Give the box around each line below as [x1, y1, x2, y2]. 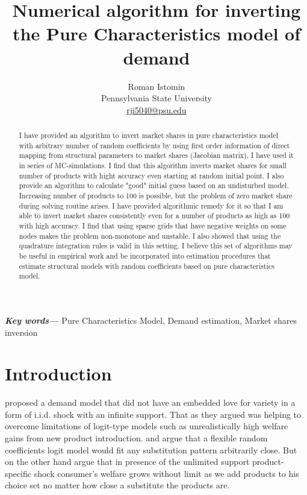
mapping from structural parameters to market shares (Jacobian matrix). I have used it [19, 150, 294, 160]
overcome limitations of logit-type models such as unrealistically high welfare [5, 420, 288, 432]
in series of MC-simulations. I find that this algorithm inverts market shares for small [19, 160, 287, 171]
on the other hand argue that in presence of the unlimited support [5, 455, 250, 468]
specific [5, 467, 32, 479]
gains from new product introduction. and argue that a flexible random [5, 432, 268, 444]
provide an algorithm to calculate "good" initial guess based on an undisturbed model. [19, 180, 289, 191]
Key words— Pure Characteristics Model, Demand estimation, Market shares [5, 314, 297, 326]
